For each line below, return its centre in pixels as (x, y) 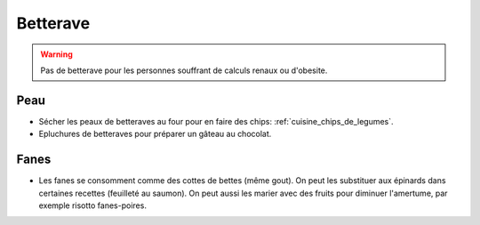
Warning (56, 54)
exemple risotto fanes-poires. (92, 205)
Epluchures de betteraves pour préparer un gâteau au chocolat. (155, 134)
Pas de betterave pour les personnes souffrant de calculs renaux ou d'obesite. (184, 70)
